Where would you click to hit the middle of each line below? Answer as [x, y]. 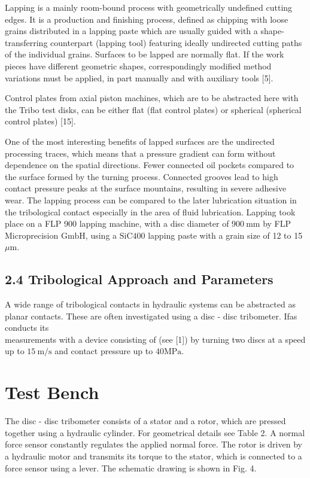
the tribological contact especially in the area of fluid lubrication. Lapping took [150, 211]
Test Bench [52, 392]
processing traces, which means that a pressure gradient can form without [140, 153]
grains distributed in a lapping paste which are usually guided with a [131, 31]
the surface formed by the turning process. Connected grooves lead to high [142, 176]
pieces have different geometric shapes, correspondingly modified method [138, 66]
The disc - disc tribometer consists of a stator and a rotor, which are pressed [145, 421]
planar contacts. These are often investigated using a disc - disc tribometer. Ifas [151, 316]
